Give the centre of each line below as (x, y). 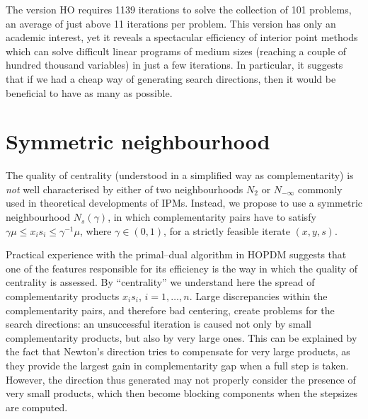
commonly (320, 189)
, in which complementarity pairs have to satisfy (212, 217)
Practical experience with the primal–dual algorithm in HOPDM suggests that (176, 254)
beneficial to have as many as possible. (89, 92)
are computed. (37, 407)
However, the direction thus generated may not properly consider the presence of (181, 379)
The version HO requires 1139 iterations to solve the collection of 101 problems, (179, 9)
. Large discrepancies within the (258, 296)
